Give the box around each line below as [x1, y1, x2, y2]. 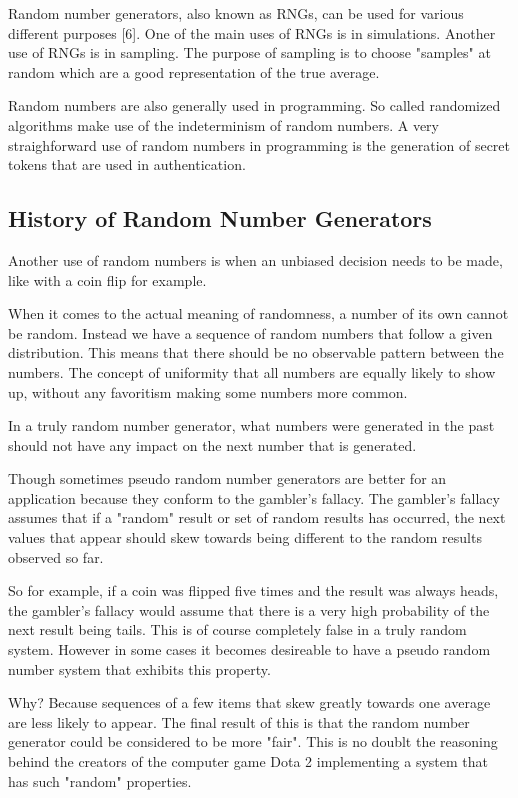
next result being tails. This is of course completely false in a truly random [8, 619, 467, 640]
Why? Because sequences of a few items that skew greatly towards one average [8, 692, 491, 713]
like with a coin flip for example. [8, 269, 207, 290]
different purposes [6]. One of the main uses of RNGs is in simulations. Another [8, 22, 496, 43]
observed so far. [8, 546, 104, 567]
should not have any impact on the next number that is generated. [8, 434, 417, 455]
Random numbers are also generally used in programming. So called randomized [8, 95, 501, 116]
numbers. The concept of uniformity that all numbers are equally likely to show [8, 361, 496, 382]
